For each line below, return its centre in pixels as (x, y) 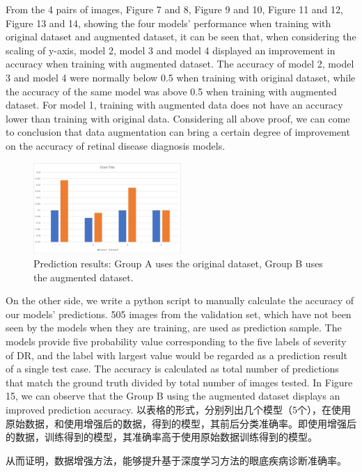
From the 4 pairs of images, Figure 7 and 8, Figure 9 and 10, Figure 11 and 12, (174, 9)
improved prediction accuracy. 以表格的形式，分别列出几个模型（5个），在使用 (178, 409)
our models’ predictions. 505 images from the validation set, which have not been (179, 314)
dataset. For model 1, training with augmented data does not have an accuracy (174, 105)
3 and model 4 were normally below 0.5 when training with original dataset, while (181, 77)
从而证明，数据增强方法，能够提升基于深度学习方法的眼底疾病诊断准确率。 (176, 460)
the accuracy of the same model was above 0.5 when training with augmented (171, 91)
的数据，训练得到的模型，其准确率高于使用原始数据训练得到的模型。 (162, 437)
